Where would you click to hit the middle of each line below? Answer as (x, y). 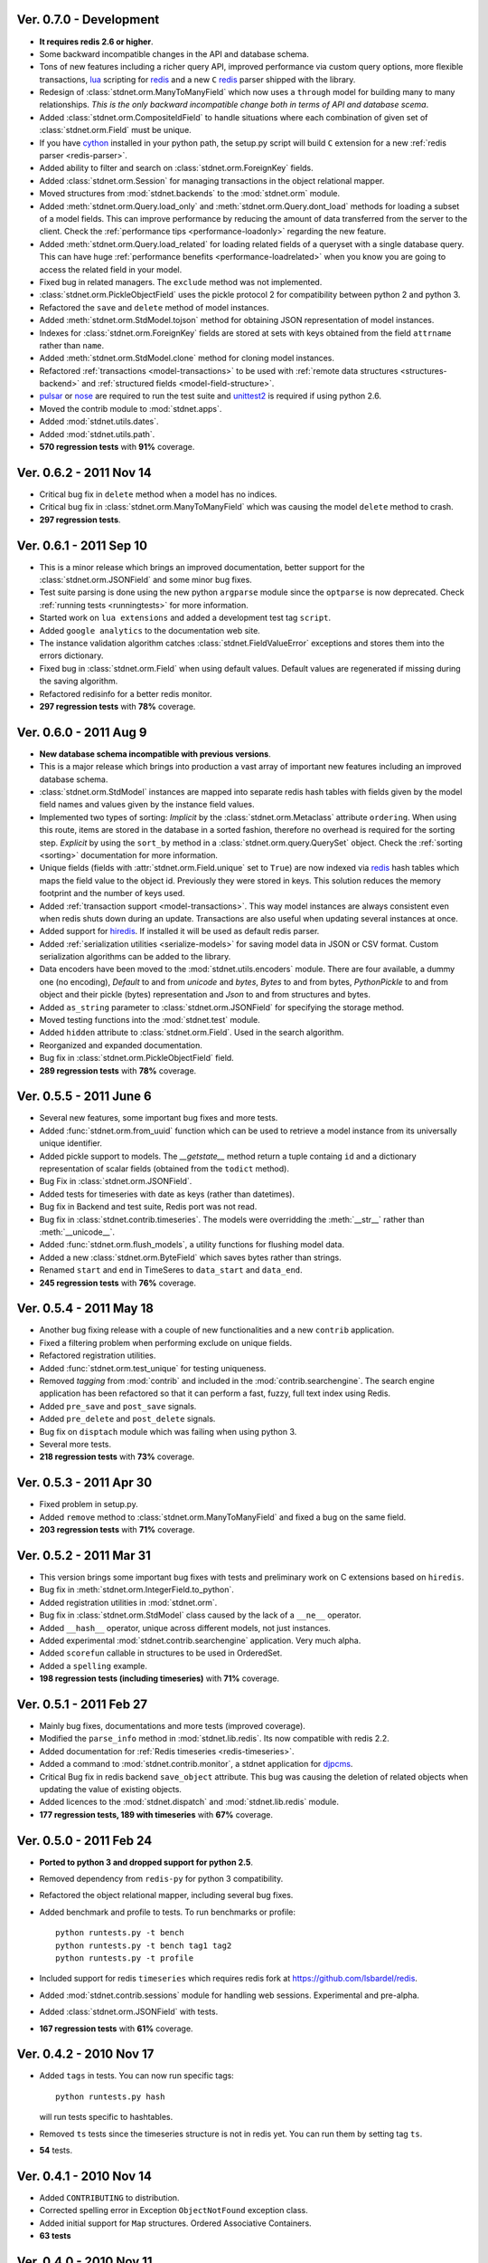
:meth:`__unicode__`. (77, 1232)
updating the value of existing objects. (111, 1789)
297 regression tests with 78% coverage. (117, 706)
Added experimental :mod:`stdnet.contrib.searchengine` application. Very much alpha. (200, 1640)
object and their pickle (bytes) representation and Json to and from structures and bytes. (205, 995)
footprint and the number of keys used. (112, 893)
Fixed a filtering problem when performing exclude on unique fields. (166, 1342)
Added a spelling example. (94, 1666)
